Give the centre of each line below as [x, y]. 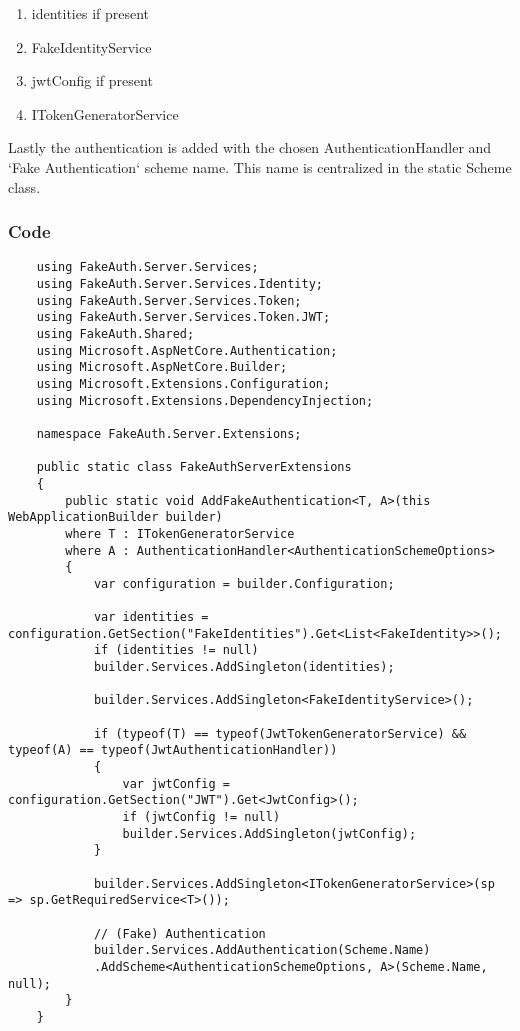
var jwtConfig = [176, 783]
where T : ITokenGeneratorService [180, 533]
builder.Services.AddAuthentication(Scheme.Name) [262, 950]
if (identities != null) [176, 650]
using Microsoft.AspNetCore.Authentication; [187, 350]
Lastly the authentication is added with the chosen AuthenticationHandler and [250, 147]
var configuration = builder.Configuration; [244, 583]
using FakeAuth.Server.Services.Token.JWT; [183, 317]
